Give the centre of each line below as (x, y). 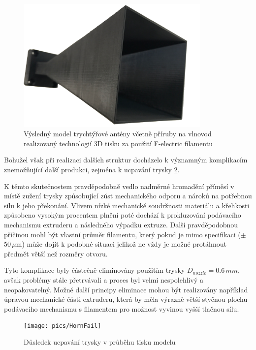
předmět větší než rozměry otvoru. (56, 253)
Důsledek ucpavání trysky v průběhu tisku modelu (100, 341)
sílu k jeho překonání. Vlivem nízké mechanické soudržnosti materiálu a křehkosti (127, 205)
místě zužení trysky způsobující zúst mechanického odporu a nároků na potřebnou (128, 196)
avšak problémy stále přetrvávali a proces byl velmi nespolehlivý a (104, 279)
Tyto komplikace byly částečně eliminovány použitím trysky (95, 270)
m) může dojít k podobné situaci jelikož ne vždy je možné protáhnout (121, 244)
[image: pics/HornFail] (63, 326)
